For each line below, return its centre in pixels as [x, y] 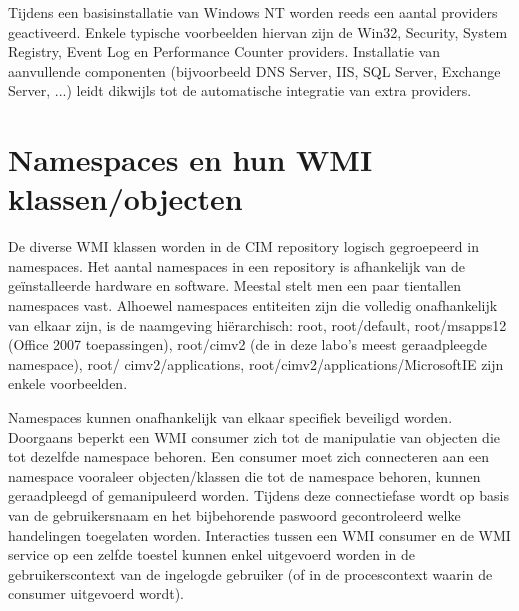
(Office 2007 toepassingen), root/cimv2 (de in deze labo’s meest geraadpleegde [248, 344]
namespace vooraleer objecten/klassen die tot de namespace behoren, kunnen [244, 475]
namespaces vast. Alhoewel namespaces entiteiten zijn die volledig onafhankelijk [253, 305]
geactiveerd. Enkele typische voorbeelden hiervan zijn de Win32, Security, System [258, 31]
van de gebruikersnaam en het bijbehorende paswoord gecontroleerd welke [234, 515]
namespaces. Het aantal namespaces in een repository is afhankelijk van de [237, 265]
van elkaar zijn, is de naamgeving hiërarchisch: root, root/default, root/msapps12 [257, 324]
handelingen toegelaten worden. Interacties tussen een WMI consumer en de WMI [259, 534]
